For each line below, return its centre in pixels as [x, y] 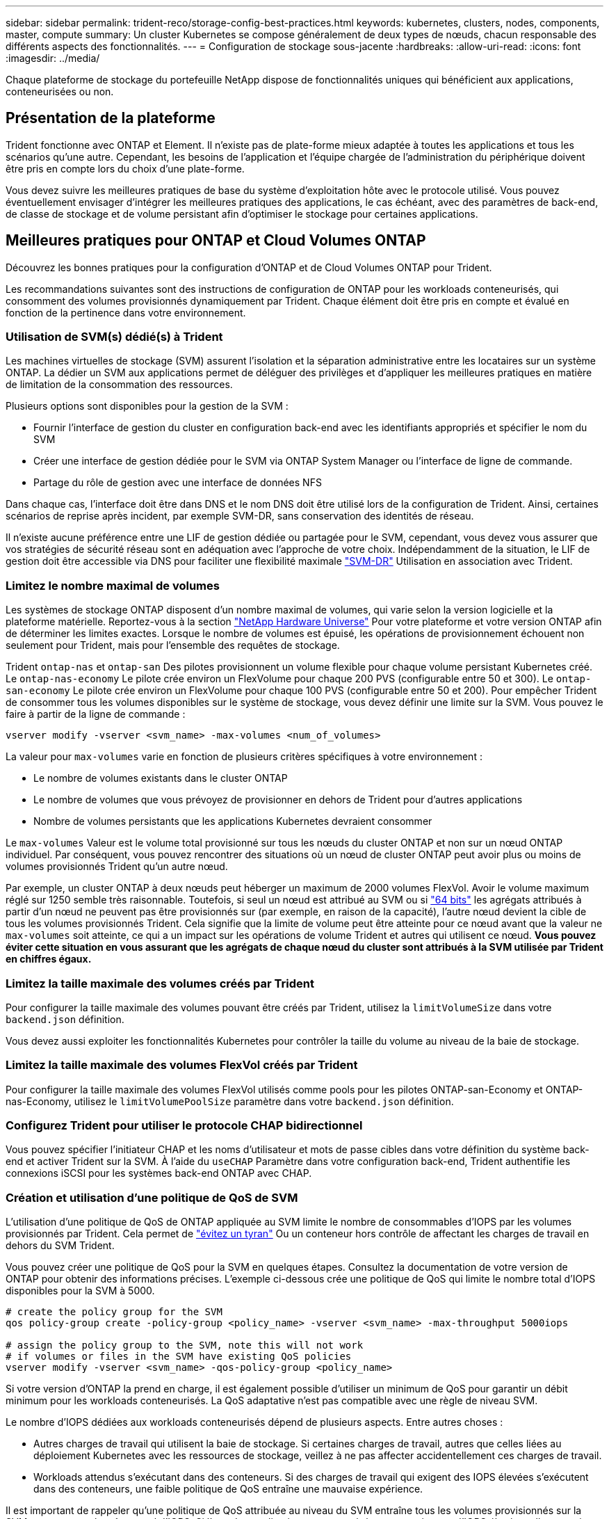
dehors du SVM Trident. [60, 1246]
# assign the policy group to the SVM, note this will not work [185, 1345]
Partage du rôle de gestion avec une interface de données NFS [178, 483]
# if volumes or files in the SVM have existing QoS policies [179, 1357]
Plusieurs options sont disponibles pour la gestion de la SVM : [147, 406]
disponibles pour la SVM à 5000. [80, 1291]
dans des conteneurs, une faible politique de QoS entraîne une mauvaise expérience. [228, 1489]
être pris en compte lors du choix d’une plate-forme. [125, 168]
